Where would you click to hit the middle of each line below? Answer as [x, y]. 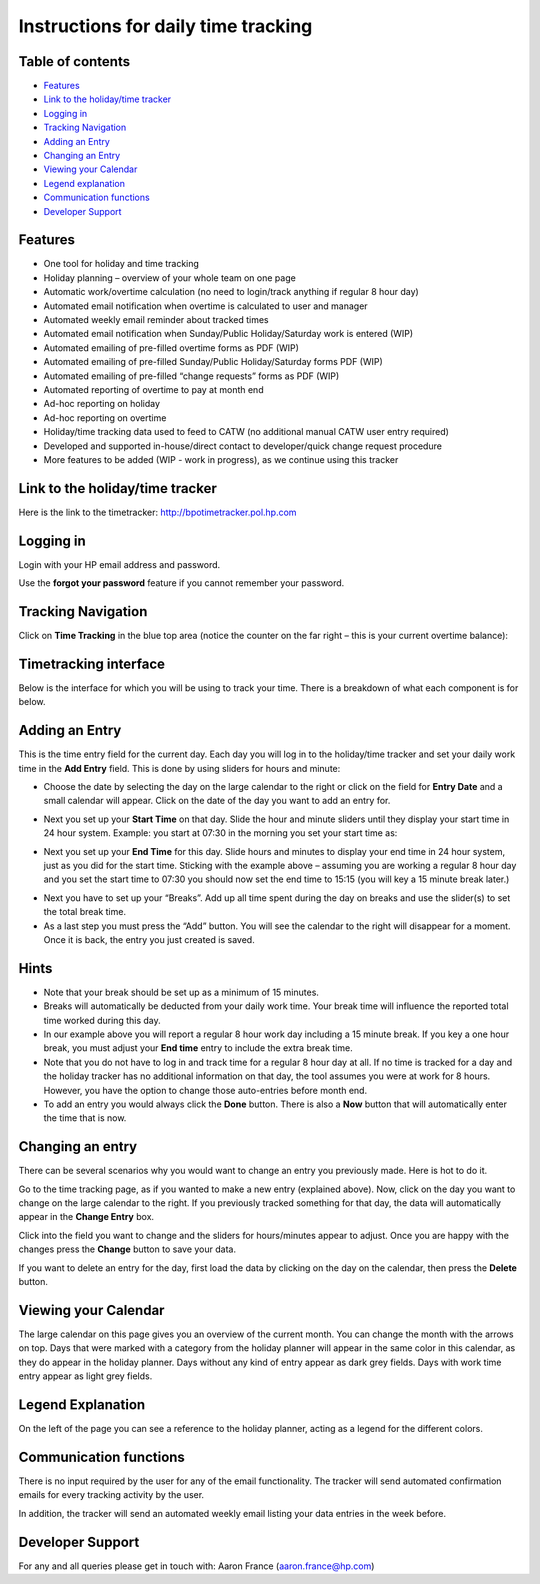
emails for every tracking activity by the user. [111, 1495]
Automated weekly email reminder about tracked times [156, 320]
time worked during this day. [102, 1020]
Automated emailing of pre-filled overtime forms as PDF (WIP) [171, 347]
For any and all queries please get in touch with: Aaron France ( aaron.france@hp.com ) [196, 1566]
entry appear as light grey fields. [85, 1376]
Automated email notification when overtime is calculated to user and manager [206, 306]
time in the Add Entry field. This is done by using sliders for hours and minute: [179, 768]
